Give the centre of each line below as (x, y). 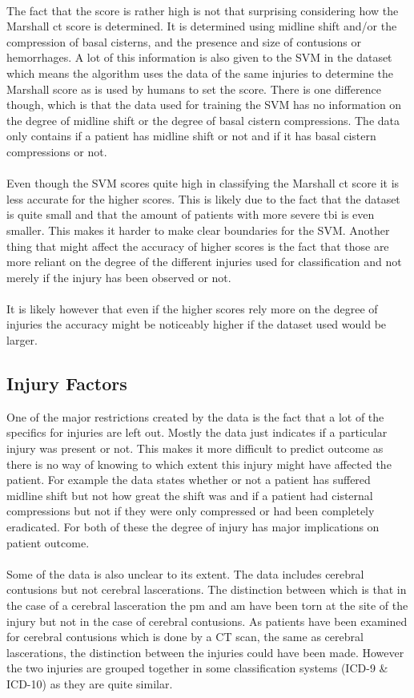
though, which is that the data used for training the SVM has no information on (204, 105)
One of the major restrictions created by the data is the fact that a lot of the (195, 416)
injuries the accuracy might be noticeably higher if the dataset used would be (197, 324)
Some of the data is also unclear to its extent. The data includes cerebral (185, 573)
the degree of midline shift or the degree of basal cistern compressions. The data (203, 120)
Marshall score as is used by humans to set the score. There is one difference (194, 89)
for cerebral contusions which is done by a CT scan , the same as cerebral (185, 637)
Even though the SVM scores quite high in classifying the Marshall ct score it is (203, 183)
